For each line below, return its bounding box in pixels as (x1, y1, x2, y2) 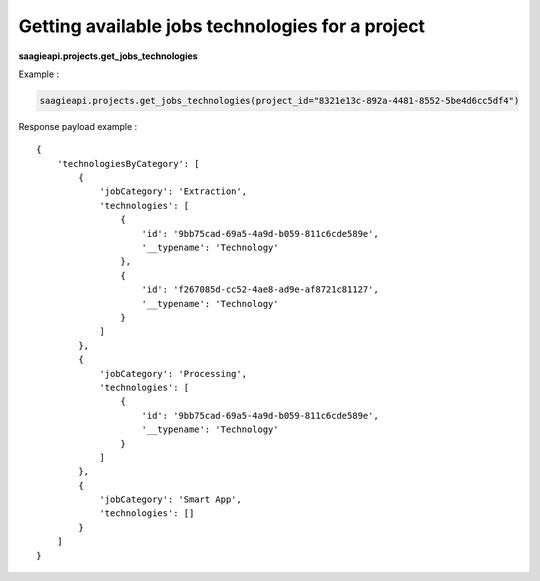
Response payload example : (18, 120, 138, 132)
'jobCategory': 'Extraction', (99, 186, 248, 197)
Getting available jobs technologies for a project (18, 15, 425, 37)
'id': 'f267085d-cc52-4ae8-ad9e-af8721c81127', (141, 284, 379, 295)
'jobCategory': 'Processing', (99, 368, 248, 379)
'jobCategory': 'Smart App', (99, 494, 242, 505)
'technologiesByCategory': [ (56, 158, 200, 169)
